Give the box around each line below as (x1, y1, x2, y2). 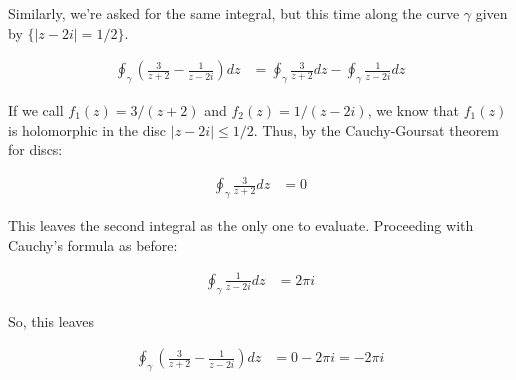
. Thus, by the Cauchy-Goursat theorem (253, 119, 499, 140)
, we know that (367, 100, 460, 121)
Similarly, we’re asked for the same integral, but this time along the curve (8, 3, 460, 23)
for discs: (8, 139, 63, 160)
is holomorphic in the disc (8, 119, 167, 140)
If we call (8, 100, 64, 121)
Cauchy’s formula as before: (8, 234, 178, 255)
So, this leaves (8, 310, 95, 331)
